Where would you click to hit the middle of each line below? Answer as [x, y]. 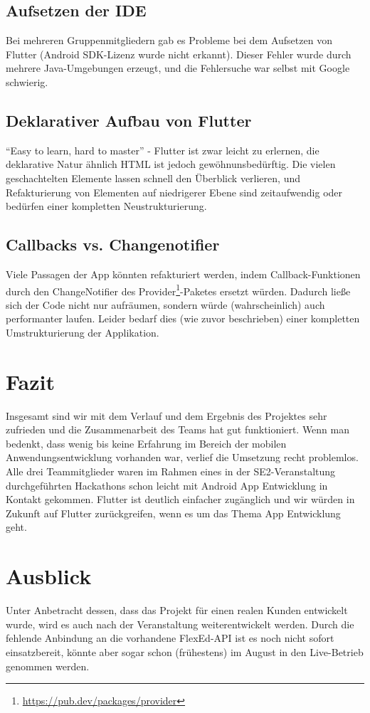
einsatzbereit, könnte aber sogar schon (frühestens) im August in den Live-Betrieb [185, 651]
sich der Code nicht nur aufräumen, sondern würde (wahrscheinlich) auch [165, 304]
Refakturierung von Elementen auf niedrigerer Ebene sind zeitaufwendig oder [174, 192]
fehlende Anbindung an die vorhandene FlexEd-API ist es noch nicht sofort [170, 638]
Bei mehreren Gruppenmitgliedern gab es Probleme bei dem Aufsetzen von [169, 40]
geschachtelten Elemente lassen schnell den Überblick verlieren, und [153, 178]
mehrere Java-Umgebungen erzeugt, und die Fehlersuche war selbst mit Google [178, 68]
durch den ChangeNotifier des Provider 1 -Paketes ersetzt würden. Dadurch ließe [178, 290]
